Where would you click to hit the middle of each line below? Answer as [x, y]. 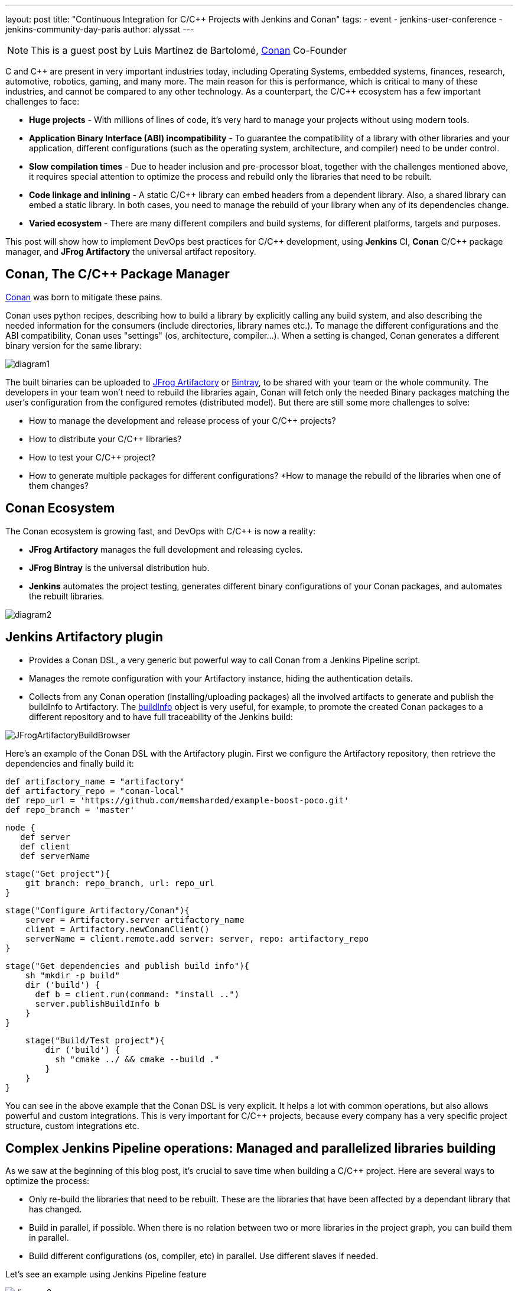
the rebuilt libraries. [67, 596]
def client [45, 846]
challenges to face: [43, 101]
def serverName [55, 856]
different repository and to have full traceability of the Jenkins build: [161, 716]
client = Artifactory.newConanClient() [117, 929]
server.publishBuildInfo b [97, 1003]
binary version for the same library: [74, 345]
